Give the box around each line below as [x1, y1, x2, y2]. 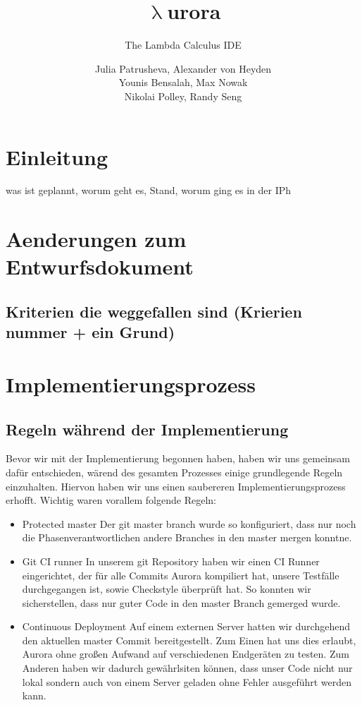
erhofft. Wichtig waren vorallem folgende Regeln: [6, 493, 216, 507]
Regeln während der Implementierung [6, 418, 289, 440]
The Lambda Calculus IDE [125, 37, 242, 52]
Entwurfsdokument [6, 252, 194, 281]
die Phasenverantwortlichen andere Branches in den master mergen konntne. [22, 530, 352, 545]
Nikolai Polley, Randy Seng [124, 88, 242, 103]
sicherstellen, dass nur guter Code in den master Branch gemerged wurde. [22, 595, 341, 610]
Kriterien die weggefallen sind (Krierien [6, 300, 302, 322]
